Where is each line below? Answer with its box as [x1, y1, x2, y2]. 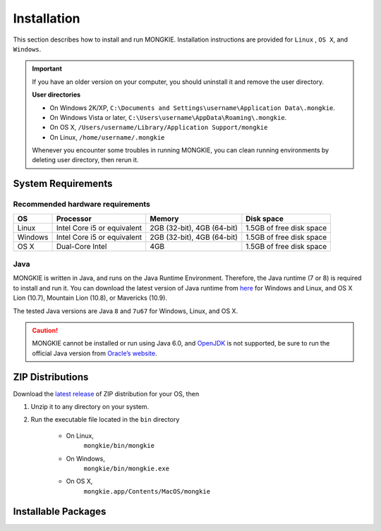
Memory [150, 214, 179, 224]
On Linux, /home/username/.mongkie [49, 133, 165, 141]
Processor [56, 214, 92, 224]
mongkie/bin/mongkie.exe [83, 464, 169, 472]
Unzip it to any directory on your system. [30, 403, 150, 410]
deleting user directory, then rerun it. [32, 156, 139, 164]
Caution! [32, 326, 59, 334]
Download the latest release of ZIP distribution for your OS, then [13, 389, 200, 398]
